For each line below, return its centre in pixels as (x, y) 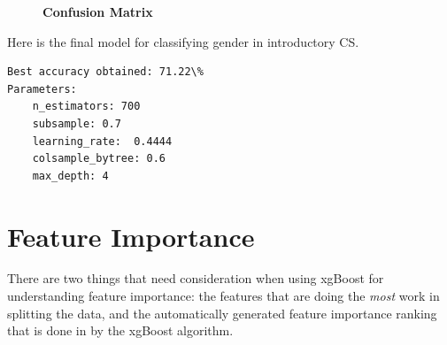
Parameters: (42, 89)
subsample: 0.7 (77, 123)
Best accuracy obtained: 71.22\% (105, 72)
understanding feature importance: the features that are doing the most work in (223, 296)
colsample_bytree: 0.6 (99, 159)
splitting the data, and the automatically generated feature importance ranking (222, 313)
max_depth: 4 (70, 176)
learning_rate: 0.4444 (102, 141)
